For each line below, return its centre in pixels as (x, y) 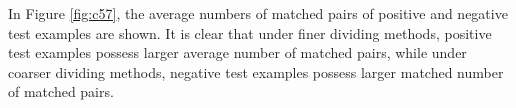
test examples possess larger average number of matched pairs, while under (237, 52)
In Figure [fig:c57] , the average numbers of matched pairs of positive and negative (258, 13)
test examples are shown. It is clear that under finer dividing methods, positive (250, 32)
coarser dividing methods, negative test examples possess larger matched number (256, 71)
